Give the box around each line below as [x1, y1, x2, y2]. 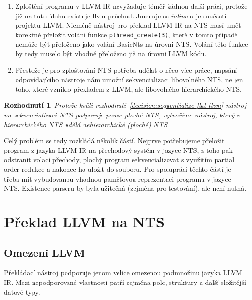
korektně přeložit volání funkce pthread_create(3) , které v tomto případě [15, 29, 238, 39]
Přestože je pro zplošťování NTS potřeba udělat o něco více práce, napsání [15, 65, 237, 75]
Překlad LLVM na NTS [4, 211, 165, 231]
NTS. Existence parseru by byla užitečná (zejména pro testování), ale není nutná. [4, 183, 247, 193]
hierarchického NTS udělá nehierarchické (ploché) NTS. [4, 119, 169, 129]
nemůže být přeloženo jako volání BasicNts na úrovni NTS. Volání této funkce [15, 39, 248, 49]
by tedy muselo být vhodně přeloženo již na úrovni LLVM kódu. [15, 49, 207, 59]
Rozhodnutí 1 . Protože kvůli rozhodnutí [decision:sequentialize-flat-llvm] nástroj [4, 100, 246, 110]
